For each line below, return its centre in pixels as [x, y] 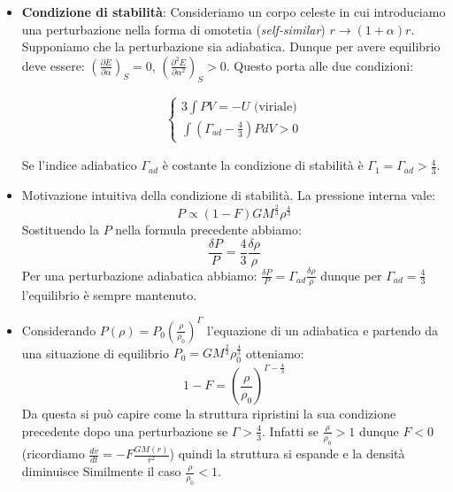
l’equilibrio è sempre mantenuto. [109, 295]
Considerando [59, 330]
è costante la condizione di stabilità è [263, 165]
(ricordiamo [53, 454]
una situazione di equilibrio [96, 353]
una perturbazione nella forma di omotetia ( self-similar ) [173, 29]
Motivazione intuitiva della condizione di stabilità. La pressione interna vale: [228, 195]
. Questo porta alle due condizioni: [320, 65]
